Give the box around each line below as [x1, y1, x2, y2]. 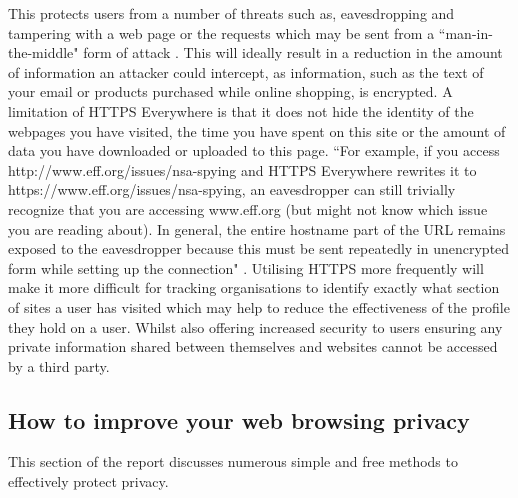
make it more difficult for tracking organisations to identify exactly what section [8, 277, 500, 298]
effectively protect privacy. [8, 471, 169, 492]
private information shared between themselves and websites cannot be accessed [8, 336, 498, 357]
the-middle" [8, 42, 79, 63]
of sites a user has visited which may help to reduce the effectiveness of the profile [8, 296, 510, 317]
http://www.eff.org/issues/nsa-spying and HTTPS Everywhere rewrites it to [8, 159, 477, 180]
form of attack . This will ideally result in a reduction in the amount [83, 42, 503, 63]
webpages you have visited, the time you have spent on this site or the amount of [8, 120, 506, 141]
